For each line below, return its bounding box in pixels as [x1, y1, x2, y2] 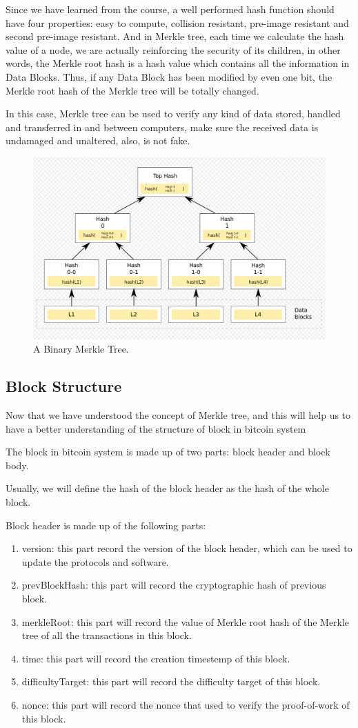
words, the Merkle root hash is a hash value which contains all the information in [6, 56, 350, 70]
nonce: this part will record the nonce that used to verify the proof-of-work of [21, 697, 350, 711]
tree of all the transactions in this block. [21, 628, 192, 642]
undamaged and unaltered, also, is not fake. [6, 133, 190, 148]
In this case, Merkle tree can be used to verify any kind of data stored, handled [6, 106, 341, 121]
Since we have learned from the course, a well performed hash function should [6, 2, 335, 16]
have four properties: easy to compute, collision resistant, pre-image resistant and [6, 15, 349, 30]
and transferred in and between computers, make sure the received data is [6, 119, 319, 134]
